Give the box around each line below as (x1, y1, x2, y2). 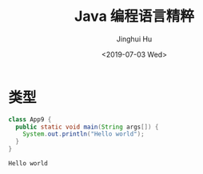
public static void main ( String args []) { (15, 123, 159, 131)
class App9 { (8, 115, 52, 124)
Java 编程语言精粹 (74, 7, 194, 26)
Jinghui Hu (116, 34, 153, 44)
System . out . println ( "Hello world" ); (22, 130, 145, 138)
